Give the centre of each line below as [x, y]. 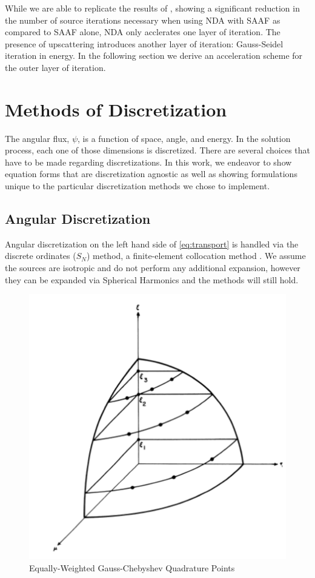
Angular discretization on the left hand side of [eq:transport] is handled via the [152, 244]
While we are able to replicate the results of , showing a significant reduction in [152, 8]
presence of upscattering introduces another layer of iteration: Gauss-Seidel [144, 43]
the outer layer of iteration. [55, 67]
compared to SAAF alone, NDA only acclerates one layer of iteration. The [143, 32]
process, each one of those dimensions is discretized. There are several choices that [158, 150]
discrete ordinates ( [41, 256]
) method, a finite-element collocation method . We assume [196, 256]
